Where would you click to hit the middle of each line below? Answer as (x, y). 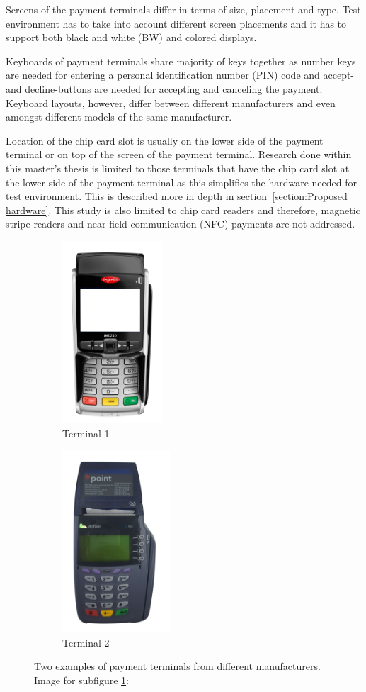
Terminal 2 (86, 642)
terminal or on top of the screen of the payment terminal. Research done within (179, 154)
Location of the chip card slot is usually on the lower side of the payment (165, 140)
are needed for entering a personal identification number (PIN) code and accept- (180, 75)
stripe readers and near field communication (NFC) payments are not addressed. (181, 224)
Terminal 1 (86, 433)
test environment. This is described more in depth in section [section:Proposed (177, 196)
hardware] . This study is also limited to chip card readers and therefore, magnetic (183, 210)
